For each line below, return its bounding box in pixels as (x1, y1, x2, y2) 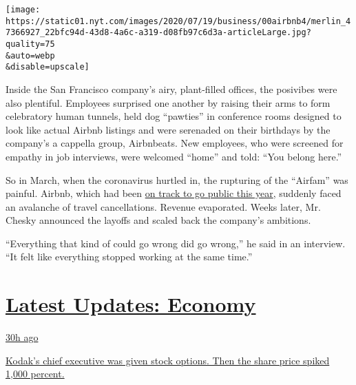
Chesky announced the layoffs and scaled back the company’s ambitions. (6, 213, 311, 227)
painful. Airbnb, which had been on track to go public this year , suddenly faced (6, 186, 342, 200)
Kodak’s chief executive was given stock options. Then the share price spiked (6, 353, 330, 367)
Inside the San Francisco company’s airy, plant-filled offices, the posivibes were (6, 81, 337, 96)
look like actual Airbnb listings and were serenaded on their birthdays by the (6, 122, 331, 136)
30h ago (6, 330, 39, 344)
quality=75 (6, 39, 55, 49)
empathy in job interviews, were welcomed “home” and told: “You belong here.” (6, 149, 342, 163)
